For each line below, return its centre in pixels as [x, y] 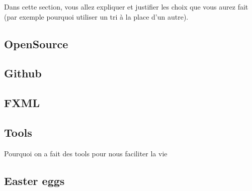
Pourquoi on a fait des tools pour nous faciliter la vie [86, 153]
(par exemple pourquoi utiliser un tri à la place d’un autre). [96, 16]
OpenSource [36, 43]
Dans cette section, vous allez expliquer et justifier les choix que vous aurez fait [126, 7]
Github [23, 73]
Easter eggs [34, 180]
